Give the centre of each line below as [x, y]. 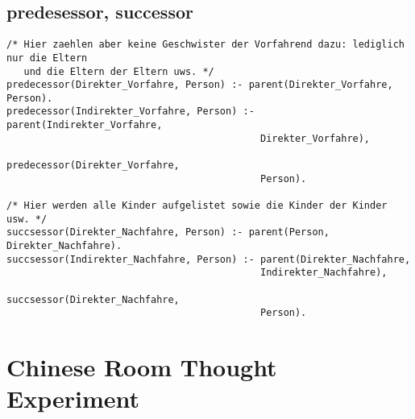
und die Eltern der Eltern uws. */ [119, 71]
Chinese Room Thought [142, 367]
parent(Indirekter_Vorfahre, [85, 125]
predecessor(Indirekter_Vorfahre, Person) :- [131, 112]
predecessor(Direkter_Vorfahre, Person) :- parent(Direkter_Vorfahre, [200, 85]
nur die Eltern [47, 58]
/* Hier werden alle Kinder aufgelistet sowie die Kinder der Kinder [197, 206]
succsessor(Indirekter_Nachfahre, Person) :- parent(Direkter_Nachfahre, [209, 259]
